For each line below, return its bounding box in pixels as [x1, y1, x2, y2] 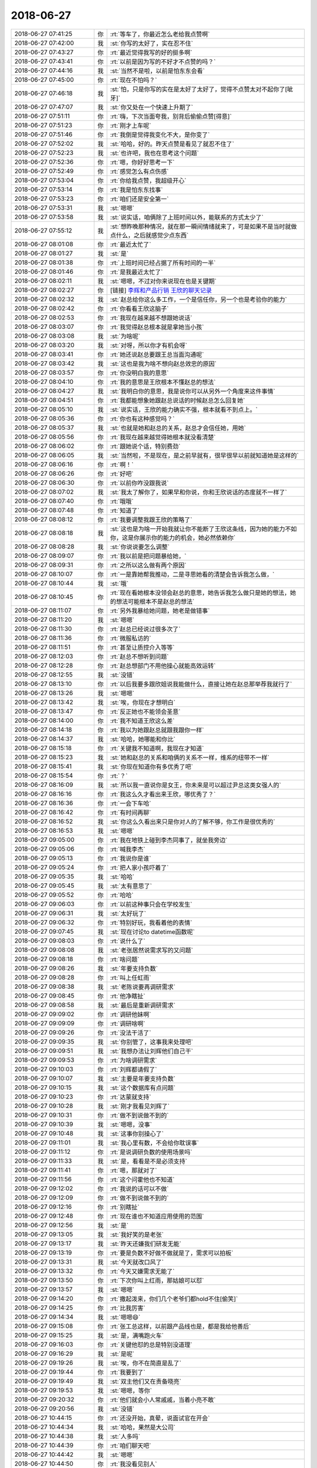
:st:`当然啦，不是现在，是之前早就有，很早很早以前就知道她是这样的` [110, 451, 299, 459]
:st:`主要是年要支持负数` [110, 1075, 176, 1083]
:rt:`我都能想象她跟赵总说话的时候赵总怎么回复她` [110, 396, 245, 405]
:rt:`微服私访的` [110, 634, 151, 642]
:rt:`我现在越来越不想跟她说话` [110, 314, 193, 322]
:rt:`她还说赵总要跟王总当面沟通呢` [110, 350, 204, 358]
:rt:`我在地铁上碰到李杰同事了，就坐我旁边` [110, 836, 228, 844]
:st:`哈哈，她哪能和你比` [110, 735, 176, 743]
